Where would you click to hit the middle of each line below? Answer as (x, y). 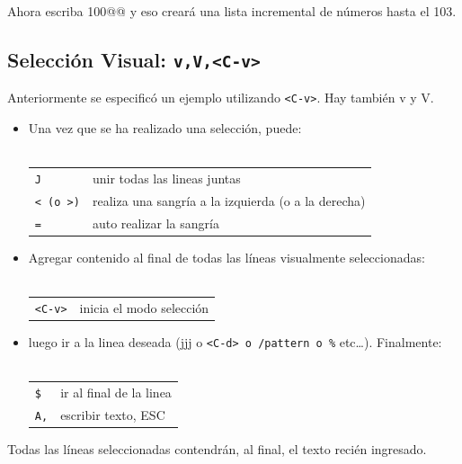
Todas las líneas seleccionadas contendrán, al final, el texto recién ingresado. (217, 449)
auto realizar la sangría (155, 223)
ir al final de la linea (116, 393)
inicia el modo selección (144, 307)
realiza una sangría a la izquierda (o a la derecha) (229, 200)
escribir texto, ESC (113, 414)
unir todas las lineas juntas (166, 178)
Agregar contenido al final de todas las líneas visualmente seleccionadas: (227, 257)
